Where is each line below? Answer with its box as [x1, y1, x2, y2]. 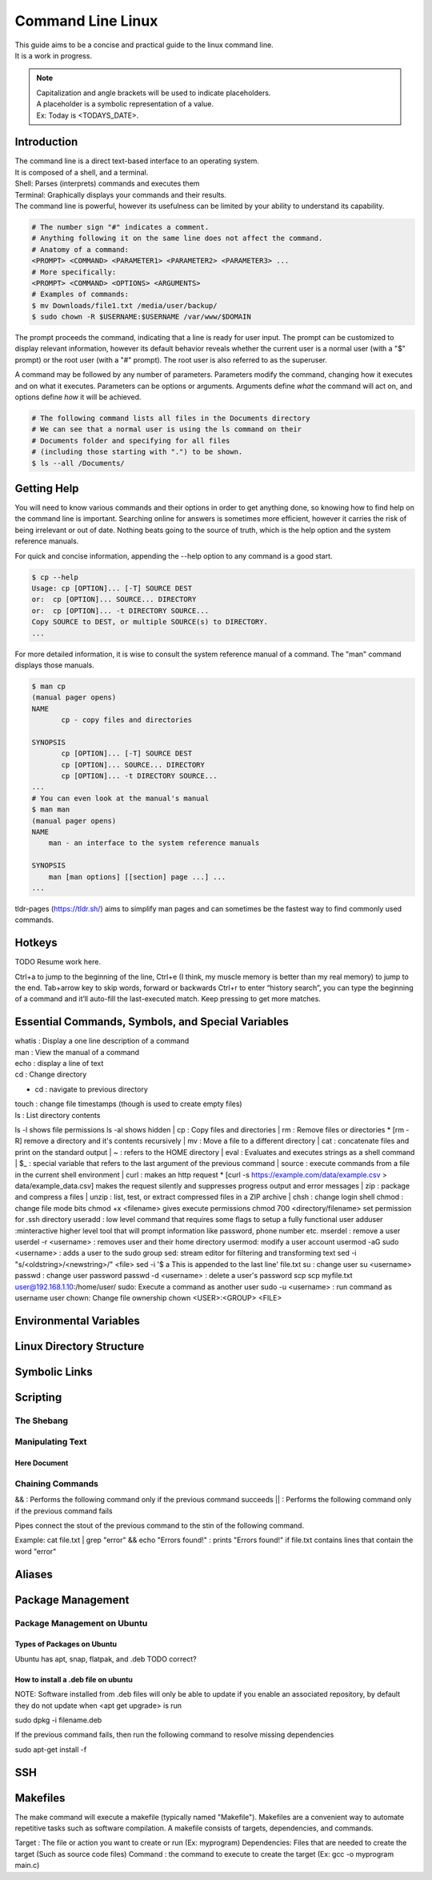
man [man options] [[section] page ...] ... [48, 872, 226, 881]
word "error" [14, 1546, 57, 1556]
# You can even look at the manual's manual [31, 793, 210, 803]
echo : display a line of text [14, 1059, 104, 1068]
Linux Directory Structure [14, 1339, 145, 1353]
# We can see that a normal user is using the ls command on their [31, 425, 302, 434]
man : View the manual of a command [14, 1047, 140, 1056]
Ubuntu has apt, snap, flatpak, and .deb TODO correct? [14, 1654, 197, 1664]
